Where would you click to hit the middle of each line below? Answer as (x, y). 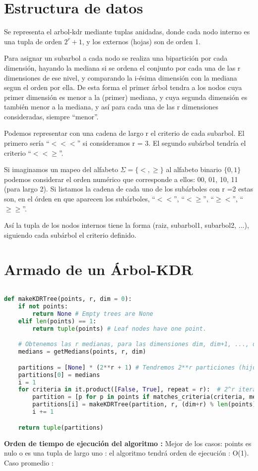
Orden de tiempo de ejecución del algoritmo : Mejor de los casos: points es (128, 443)
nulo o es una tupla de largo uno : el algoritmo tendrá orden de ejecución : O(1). (127, 453)
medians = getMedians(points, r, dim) (82, 352)
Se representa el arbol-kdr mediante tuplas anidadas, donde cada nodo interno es (127, 32)
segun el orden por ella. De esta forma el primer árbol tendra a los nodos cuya (123, 87)
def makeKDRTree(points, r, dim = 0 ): (68, 299)
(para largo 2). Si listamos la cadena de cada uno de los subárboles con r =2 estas (129, 189)
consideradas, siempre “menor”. (51, 116)
